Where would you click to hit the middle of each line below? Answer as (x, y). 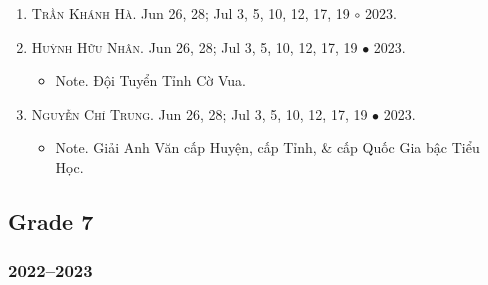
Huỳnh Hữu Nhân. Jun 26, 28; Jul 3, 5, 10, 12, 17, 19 (194, 46)
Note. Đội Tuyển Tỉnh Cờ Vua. (150, 80)
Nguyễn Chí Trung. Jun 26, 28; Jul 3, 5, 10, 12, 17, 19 (199, 113)
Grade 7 (51, 220)
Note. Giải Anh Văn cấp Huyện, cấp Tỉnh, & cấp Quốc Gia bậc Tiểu (267, 147)
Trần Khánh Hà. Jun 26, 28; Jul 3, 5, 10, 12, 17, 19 (190, 13)
